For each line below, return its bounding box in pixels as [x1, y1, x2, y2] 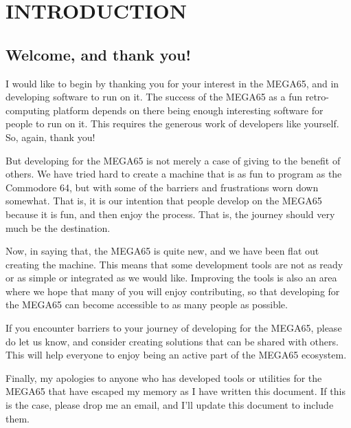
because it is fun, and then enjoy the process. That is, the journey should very [5, 206, 335, 221]
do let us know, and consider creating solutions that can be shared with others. [5, 334, 339, 348]
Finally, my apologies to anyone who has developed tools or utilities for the [5, 370, 322, 385]
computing [5, 103, 50, 117]
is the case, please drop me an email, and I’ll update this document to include [5, 398, 334, 412]
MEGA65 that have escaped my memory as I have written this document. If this [5, 384, 346, 398]
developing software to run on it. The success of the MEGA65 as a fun [5, 89, 303, 104]
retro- [305, 89, 329, 104]
